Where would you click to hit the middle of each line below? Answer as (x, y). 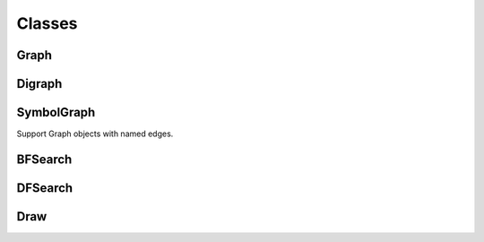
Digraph (39, 84)
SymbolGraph (56, 112)
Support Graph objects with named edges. (95, 134)
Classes (47, 23)
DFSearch (45, 188)
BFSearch (44, 159)
